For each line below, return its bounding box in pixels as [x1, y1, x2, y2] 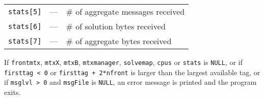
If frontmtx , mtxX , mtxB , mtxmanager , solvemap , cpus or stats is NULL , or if [4, 57, 243, 67]
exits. [4, 86, 21, 97]
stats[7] [8, 37, 42, 45]
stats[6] [8, 22, 42, 30]
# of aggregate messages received [66, 6, 185, 17]
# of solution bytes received [66, 20, 166, 32]
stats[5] [8, 7, 42, 16]
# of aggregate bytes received [66, 35, 172, 47]
